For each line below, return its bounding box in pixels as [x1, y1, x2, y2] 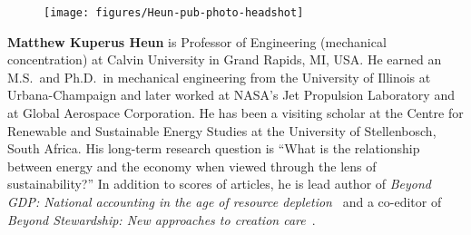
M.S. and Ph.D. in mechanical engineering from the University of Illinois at [7, 67, 431, 86]
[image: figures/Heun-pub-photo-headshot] [44, 6, 304, 19]
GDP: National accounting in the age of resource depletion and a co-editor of [7, 192, 442, 211]
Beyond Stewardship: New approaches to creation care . [7, 210, 316, 229]
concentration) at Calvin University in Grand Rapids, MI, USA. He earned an [7, 50, 442, 69]
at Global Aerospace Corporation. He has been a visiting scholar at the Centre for [7, 103, 464, 122]
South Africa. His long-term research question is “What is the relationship [7, 139, 420, 158]
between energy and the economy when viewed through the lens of [7, 156, 377, 175]
